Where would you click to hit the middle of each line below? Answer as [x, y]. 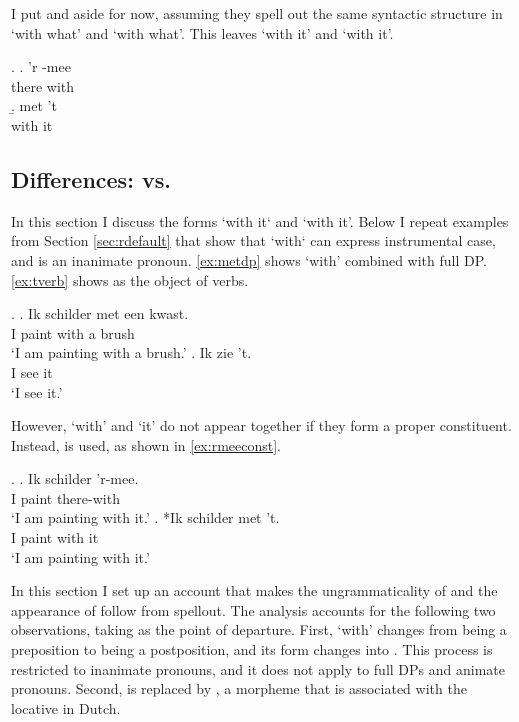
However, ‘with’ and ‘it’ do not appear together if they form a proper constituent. [261, 425]
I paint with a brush [73, 332]
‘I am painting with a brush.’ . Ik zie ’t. [131, 352]
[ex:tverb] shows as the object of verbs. [130, 279]
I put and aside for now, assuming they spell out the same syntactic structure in [257, 13]
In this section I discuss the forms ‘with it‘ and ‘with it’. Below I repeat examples [260, 220]
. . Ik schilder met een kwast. [100, 313]
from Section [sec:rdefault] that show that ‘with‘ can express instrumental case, [253, 240]
